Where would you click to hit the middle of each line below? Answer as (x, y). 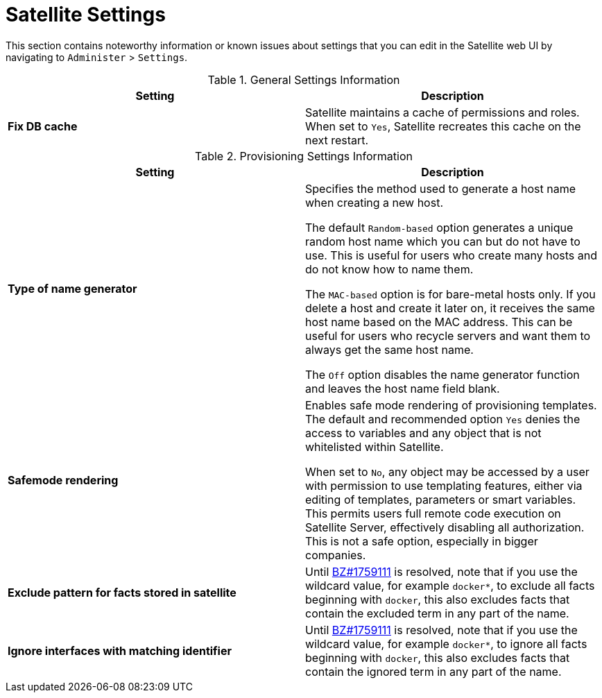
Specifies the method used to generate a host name (440, 188)
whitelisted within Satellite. (375, 446)
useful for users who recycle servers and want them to (448, 335)
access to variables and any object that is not (423, 433)
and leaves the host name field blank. (403, 388)
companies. (336, 555)
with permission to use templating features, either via (444, 485)
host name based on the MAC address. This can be (439, 322)
